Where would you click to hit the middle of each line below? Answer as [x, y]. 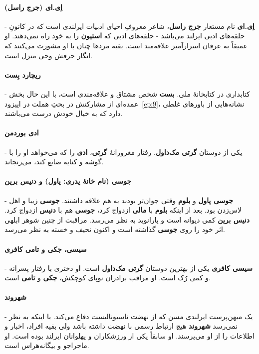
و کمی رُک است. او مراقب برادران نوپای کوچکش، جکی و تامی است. [108, 278]
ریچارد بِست [23, 74]
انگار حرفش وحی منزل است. [49, 55]
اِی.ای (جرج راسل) [33, 7]
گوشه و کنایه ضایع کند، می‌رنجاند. [54, 162]
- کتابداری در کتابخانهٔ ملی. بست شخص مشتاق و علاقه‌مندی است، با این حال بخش [127, 93]
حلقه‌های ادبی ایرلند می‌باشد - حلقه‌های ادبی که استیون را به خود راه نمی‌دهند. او [125, 36]
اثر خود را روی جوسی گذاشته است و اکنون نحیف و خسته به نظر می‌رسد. [115, 229]
